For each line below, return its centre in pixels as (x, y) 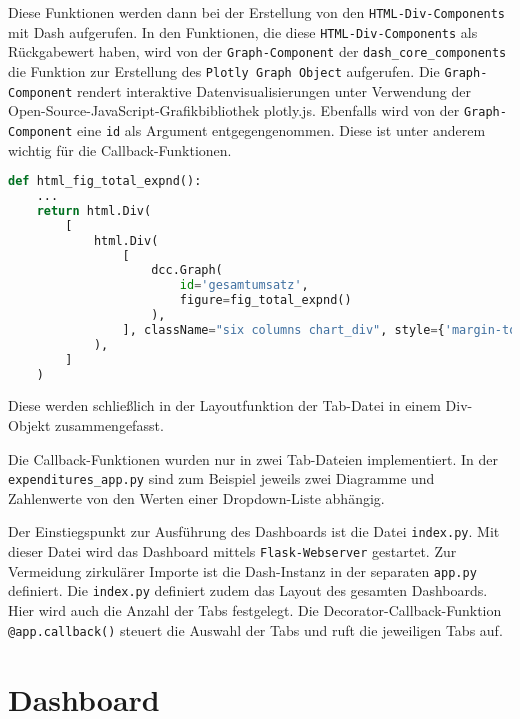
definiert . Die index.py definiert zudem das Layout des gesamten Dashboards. (248, 590)
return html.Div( (94, 210)
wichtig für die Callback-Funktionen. (120, 149)
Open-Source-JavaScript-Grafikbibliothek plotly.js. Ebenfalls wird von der (234, 110)
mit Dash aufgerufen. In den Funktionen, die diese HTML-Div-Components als (243, 31)
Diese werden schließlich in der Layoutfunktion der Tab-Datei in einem (224, 405)
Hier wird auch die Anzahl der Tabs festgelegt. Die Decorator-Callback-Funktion (255, 610)
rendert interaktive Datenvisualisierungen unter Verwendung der (274, 90)
